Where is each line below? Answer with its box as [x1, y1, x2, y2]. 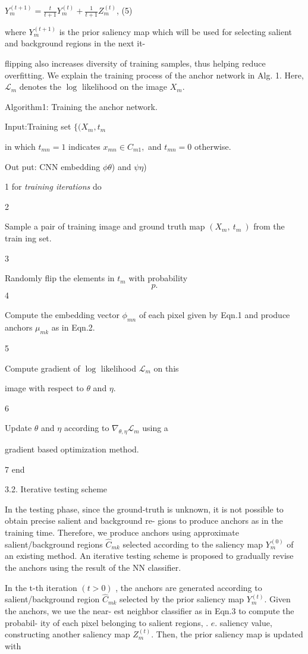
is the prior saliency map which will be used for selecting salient [59, 25, 293, 37]
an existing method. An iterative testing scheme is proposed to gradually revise [5, 549, 294, 562]
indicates [68, 140, 100, 152]
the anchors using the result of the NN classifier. [5, 561, 181, 574]
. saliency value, [215, 616, 272, 628]
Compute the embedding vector [5, 309, 120, 321]
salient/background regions [5, 537, 103, 550]
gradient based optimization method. [5, 443, 139, 455]
